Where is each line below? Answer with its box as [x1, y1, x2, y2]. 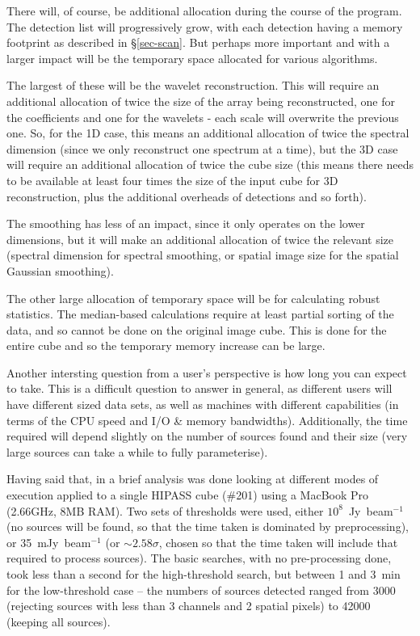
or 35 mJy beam [6, 533, 91, 550]
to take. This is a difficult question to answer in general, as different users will [6, 380, 393, 397]
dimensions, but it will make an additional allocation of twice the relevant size [6, 230, 393, 247]
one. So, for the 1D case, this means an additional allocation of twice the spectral [6, 124, 409, 141]
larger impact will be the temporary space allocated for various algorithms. [6, 49, 378, 66]
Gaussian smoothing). [6, 262, 114, 279]
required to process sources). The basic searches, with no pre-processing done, [6, 550, 392, 567]
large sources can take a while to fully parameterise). [6, 443, 268, 460]
